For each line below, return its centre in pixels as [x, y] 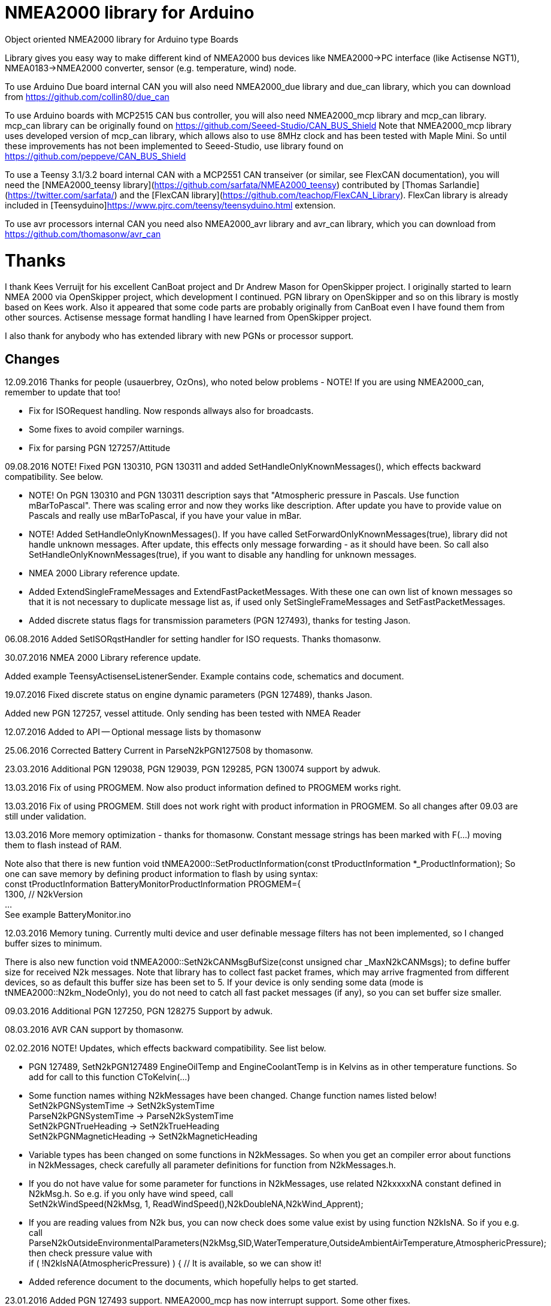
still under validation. [46, 817]
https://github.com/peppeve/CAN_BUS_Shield [96, 156]
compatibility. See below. [54, 477]
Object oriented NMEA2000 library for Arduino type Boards [122, 39]
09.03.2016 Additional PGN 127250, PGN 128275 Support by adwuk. [139, 1011]
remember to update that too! [63, 392]
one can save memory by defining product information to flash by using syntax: [161, 874]
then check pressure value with [91, 1253]
